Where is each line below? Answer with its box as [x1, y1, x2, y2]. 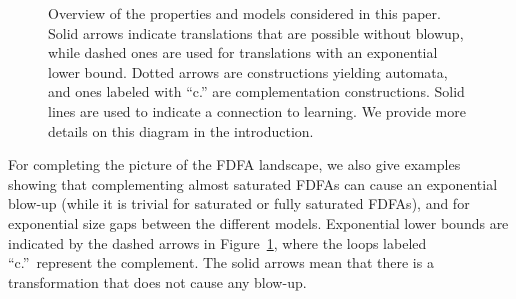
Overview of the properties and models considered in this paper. [48, 3, 441, 23]
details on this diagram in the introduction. [48, 120, 314, 141]
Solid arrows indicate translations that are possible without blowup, [48, 22, 464, 43]
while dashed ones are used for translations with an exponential [48, 42, 438, 63]
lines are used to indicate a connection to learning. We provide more [48, 100, 466, 121]
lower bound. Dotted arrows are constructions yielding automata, [48, 61, 448, 82]
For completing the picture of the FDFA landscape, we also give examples [8, 154, 461, 175]
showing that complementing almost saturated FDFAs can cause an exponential [8, 173, 498, 194]
